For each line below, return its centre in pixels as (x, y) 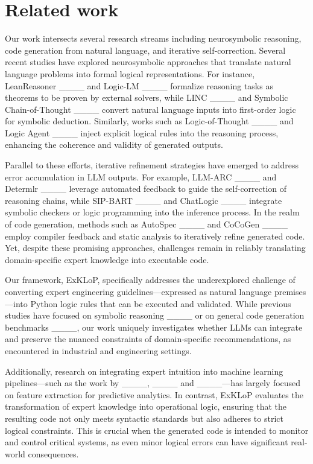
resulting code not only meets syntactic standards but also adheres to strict (144, 418)
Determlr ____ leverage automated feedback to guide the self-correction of (146, 189)
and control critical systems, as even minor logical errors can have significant (147, 442)
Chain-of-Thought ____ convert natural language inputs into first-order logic (150, 109)
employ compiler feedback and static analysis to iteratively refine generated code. (155, 236)
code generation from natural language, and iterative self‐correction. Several (145, 50)
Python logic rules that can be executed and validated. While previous (161, 303)
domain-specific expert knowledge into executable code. (107, 259)
